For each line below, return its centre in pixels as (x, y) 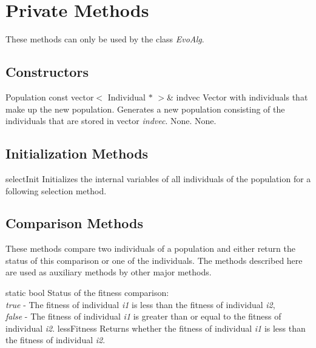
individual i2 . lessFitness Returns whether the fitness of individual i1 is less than (156, 328)
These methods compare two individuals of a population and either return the (150, 248)
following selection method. (56, 190)
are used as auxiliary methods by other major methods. (109, 272)
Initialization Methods (77, 153)
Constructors (47, 72)
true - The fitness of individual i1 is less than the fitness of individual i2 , (140, 304)
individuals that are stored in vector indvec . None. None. (111, 121)
